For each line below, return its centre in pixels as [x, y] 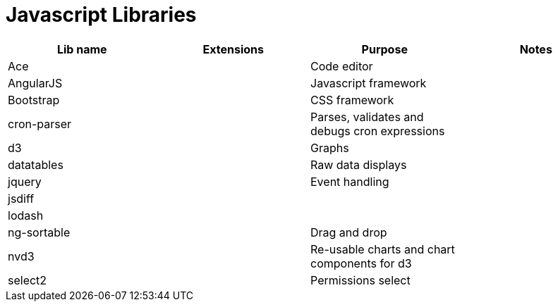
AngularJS [35, 83]
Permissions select [360, 280]
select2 [28, 280]
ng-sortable [39, 232]
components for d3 [361, 263]
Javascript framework [369, 83]
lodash [26, 215]
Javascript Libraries [101, 15]
